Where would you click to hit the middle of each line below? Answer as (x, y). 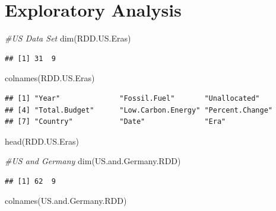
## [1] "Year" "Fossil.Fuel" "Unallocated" (132, 98)
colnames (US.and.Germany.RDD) (66, 201)
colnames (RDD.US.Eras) (50, 78)
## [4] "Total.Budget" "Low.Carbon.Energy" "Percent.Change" (139, 110)
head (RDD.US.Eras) (42, 141)
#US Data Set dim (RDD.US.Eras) (68, 38)
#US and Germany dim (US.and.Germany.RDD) (93, 161)
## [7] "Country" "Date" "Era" (115, 122)
